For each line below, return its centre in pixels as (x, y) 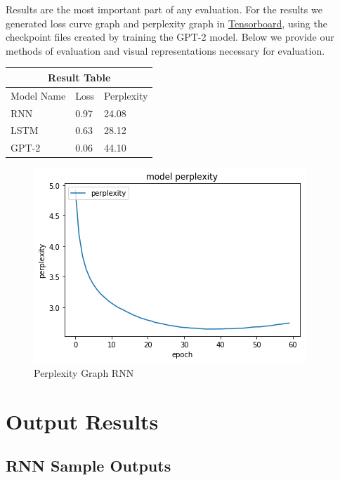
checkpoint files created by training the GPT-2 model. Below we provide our (170, 37)
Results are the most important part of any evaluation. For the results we (164, 9)
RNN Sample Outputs (89, 466)
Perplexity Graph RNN (84, 372)
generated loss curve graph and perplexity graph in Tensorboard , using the (166, 23)
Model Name (38, 95)
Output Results (82, 421)
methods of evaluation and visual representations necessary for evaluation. (165, 50)
